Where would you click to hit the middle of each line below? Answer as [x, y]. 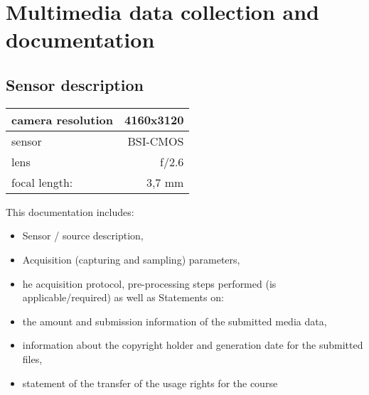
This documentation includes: [70, 211]
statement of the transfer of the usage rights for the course [150, 383]
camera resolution [63, 119]
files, [32, 358]
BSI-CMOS [156, 141]
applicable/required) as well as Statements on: [123, 297]
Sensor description [75, 84]
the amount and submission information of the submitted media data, [175, 321]
